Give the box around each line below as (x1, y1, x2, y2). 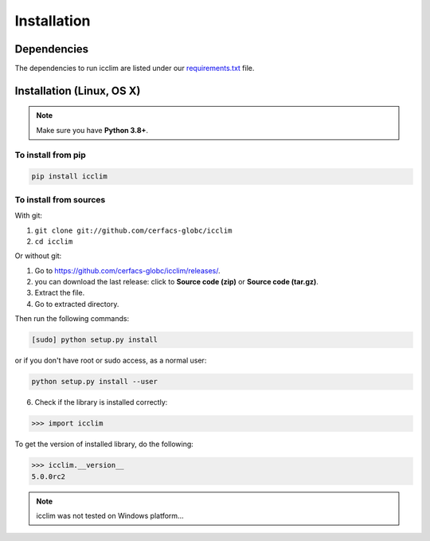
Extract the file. (34, 288, 85, 298)
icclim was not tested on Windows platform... (36, 511, 184, 520)
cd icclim (34, 237, 73, 246)
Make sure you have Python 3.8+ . (36, 125, 149, 135)
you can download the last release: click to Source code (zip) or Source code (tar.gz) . (34, 277, 319, 287)
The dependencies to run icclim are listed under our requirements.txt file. (14, 64, 255, 73)
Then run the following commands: (14, 314, 130, 323)
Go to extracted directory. (34, 299, 119, 308)
